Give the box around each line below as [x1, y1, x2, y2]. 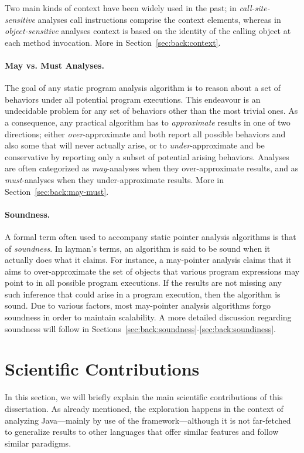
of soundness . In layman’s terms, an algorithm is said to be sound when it [5, 242, 271, 254]
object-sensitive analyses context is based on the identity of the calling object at [5, 25, 291, 37]
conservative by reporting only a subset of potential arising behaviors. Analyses [5, 150, 289, 163]
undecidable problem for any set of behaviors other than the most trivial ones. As [5, 104, 298, 117]
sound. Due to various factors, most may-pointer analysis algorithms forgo [5, 299, 271, 312]
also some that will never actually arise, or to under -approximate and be [5, 139, 265, 151]
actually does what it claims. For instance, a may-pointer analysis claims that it [5, 253, 292, 266]
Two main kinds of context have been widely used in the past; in [5, 2, 237, 13]
